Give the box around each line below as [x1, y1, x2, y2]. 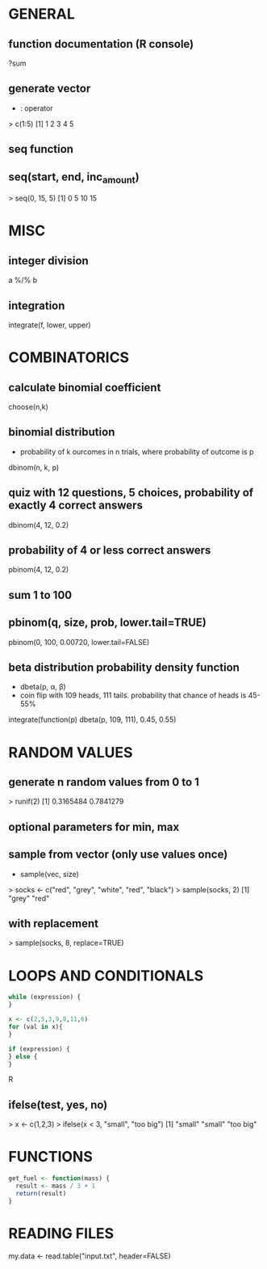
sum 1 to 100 [8, 588, 73, 602]
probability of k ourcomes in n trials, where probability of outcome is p [19, 446, 254, 457]
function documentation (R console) [8, 37, 194, 51]
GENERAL [8, 5, 75, 23]
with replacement [8, 917, 99, 930]
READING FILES [8, 1224, 115, 1242]
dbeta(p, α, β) [19, 682, 66, 692]
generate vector [8, 82, 91, 95]
